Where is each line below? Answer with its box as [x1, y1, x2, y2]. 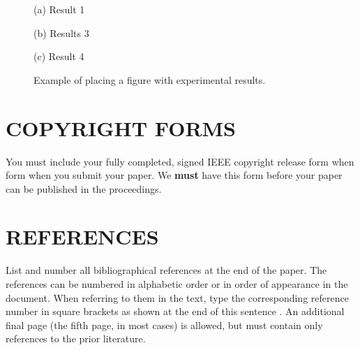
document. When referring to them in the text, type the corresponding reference [6, 290, 349, 305]
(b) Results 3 [33, 25, 89, 40]
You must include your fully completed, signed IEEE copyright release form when [6, 154, 354, 168]
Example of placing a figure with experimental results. [33, 72, 266, 87]
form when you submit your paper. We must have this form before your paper [6, 168, 343, 182]
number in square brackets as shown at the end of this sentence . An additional [6, 304, 345, 319]
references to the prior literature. [6, 331, 146, 346]
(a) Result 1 [33, 2, 85, 16]
